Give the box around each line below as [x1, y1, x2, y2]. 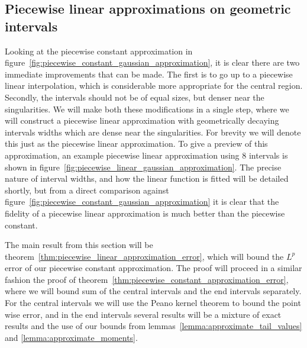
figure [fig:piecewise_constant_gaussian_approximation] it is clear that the [5, 195, 279, 208]
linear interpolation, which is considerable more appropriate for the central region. [5, 79, 303, 92]
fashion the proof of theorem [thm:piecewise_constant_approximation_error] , [5, 273, 289, 285]
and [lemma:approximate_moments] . [5, 331, 138, 343]
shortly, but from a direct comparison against [5, 183, 169, 196]
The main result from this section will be [5, 239, 153, 251]
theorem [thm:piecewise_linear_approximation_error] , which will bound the [5, 250, 284, 262]
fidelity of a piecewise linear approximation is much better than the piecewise [5, 207, 285, 219]
